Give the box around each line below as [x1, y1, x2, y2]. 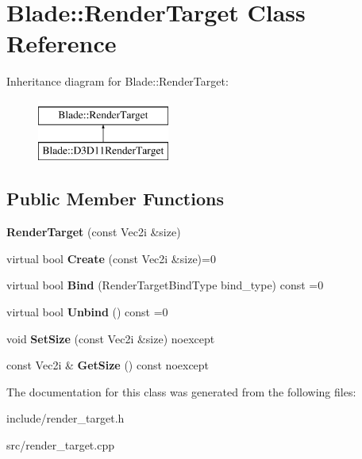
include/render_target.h [6, 410, 125, 426]
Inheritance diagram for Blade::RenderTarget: [6, 73, 229, 90]
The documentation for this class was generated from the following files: [6, 383, 356, 400]
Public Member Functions [6, 186, 224, 211]
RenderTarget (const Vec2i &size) [6, 224, 181, 240]
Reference [6, 27, 117, 59]
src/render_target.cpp [6, 437, 114, 453]
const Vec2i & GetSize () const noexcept [6, 357, 210, 373]
